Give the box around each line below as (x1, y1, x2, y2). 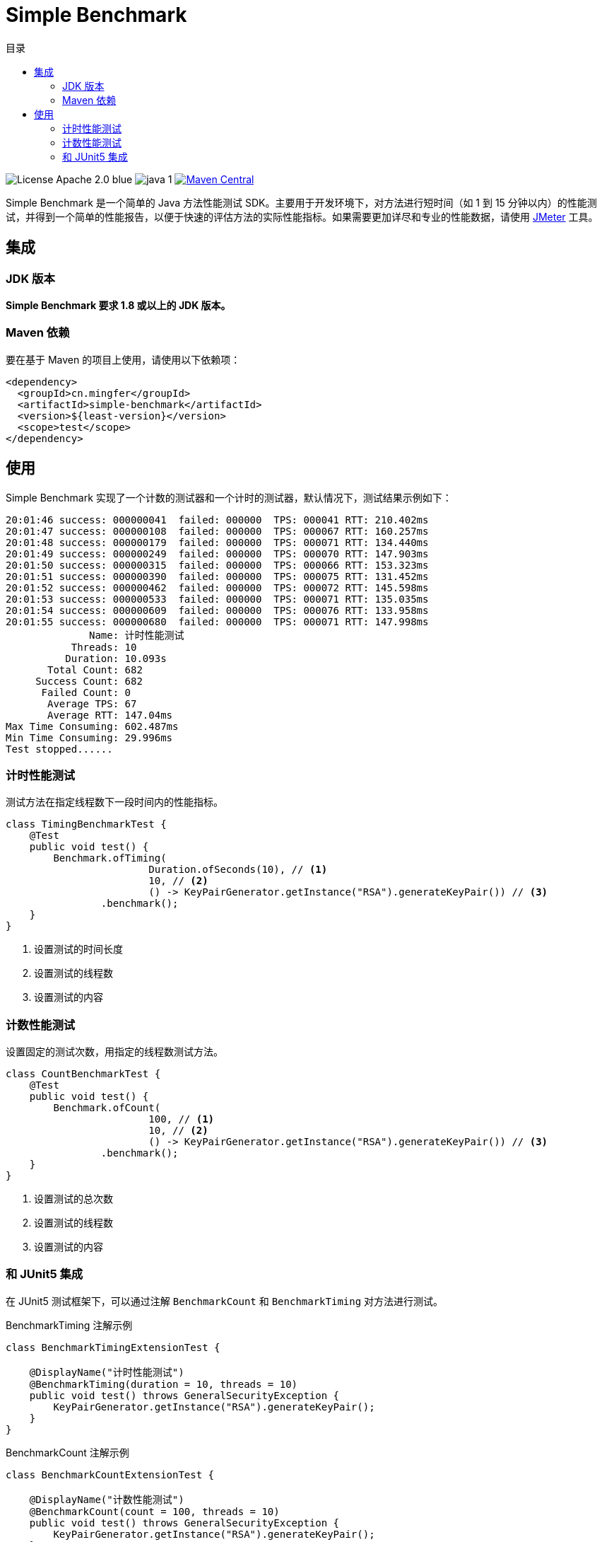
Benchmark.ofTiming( (53, 852, 167, 864)
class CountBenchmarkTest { (6, 1068, 161, 1080)
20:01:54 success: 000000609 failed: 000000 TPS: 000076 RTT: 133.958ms (6, 604, 429, 616)
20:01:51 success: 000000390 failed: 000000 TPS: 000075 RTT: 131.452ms (6, 570, 429, 582)
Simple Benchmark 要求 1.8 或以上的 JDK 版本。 (6, 298, 231, 311)
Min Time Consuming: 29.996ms (6, 731, 173, 743)
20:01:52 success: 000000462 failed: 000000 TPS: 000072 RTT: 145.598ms (6, 581, 429, 593)
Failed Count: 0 (41, 686, 131, 698)
